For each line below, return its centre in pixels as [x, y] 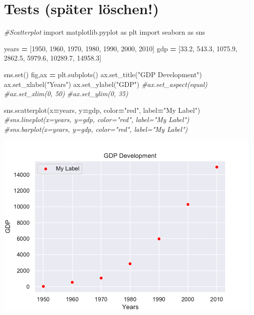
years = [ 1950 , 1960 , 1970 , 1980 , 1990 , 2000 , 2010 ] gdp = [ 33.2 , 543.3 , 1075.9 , [121, 48]
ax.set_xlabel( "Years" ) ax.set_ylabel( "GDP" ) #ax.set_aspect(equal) [106, 84]
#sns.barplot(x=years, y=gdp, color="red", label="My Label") [96, 129]
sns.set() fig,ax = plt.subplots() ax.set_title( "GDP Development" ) [103, 74]
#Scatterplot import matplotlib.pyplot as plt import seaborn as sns [105, 32]
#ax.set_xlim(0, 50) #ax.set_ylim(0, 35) [66, 94]
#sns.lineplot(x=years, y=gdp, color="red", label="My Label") [97, 119]
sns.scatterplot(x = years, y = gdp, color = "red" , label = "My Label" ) [102, 110]
